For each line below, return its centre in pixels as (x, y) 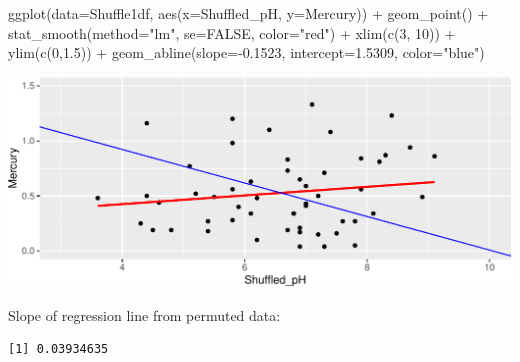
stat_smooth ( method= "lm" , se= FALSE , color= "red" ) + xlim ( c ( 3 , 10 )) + (232, 32)
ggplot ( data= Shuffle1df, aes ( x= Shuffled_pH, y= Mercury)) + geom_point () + (248, 13)
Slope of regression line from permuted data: (144, 314)
